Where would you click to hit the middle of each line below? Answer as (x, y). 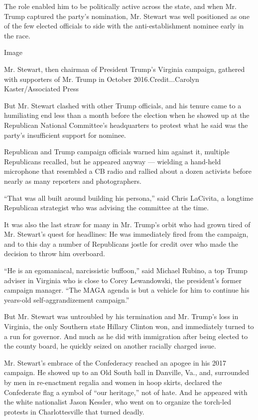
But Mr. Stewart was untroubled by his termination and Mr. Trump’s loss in (121, 316)
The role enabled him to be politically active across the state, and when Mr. (120, 6)
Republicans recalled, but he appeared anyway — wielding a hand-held (113, 161)
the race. (17, 35)
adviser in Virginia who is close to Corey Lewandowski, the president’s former (123, 280)
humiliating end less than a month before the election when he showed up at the (127, 115)
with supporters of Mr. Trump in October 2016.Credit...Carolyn (102, 79)
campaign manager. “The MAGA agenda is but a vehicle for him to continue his (127, 290)
